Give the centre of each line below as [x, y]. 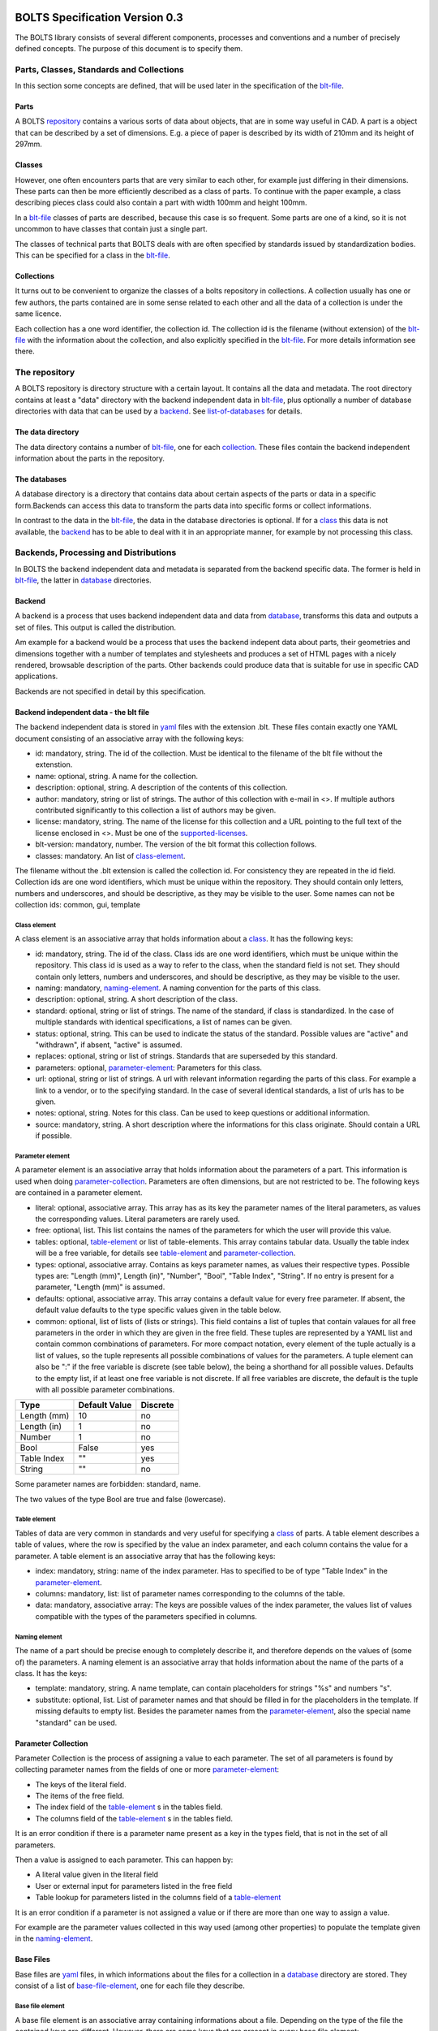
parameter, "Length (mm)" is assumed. [100, 1287]
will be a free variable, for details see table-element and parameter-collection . [165, 1253]
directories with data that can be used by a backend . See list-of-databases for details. [159, 411]
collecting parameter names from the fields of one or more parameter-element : [147, 1769]
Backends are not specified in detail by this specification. [110, 691]
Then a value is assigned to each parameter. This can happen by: [124, 1860]
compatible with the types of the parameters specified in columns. [146, 1616]
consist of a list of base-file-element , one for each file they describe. [130, 1986]
